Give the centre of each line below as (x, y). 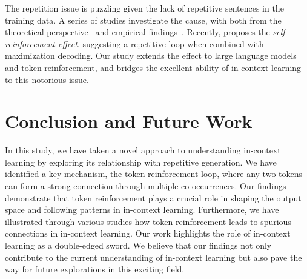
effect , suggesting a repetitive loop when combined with (161, 43)
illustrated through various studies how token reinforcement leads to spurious (148, 221)
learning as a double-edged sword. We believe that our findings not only (138, 245)
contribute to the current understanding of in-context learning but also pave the (153, 257)
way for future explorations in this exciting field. (95, 269)
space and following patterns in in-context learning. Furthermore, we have (142, 210)
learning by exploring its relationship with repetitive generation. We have (141, 162)
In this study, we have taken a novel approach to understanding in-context (143, 150)
